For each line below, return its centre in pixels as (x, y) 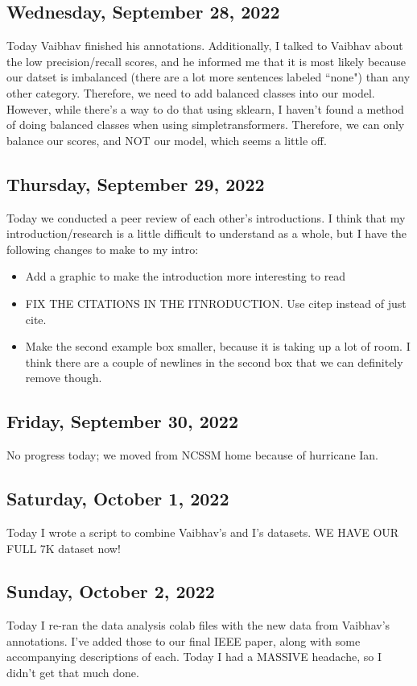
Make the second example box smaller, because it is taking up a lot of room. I (218, 346)
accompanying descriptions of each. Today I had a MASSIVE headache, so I (194, 657)
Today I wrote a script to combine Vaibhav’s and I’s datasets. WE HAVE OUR (203, 532)
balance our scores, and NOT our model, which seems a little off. (167, 140)
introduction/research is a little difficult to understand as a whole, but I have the (207, 233)
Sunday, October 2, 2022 (111, 591)
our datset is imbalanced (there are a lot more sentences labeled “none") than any (208, 77)
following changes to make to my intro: (103, 249)
